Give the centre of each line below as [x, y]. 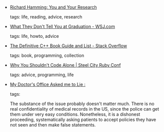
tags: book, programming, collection [47, 55]
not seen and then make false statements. [53, 125]
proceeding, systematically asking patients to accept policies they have [83, 120]
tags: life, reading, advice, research [46, 17]
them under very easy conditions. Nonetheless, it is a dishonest [75, 114]
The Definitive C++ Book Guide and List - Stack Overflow [68, 46]
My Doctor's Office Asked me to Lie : [48, 84]
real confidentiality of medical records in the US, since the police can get [84, 109]
